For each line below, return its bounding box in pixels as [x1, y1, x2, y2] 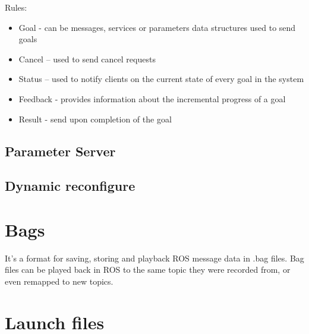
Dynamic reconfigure [5, 177, 135, 195]
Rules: [5, 1, 27, 13]
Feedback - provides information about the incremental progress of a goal [18, 92, 286, 105]
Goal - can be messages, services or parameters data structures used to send [18, 21, 296, 33]
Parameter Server [5, 141, 116, 160]
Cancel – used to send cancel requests [18, 52, 156, 65]
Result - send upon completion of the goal [18, 112, 172, 125]
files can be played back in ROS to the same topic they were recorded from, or [5, 263, 291, 276]
